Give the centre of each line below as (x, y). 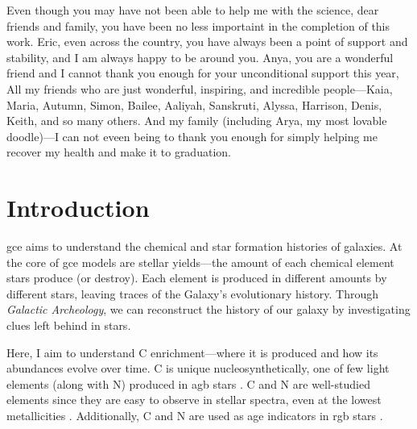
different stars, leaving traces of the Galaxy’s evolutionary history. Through (192, 293)
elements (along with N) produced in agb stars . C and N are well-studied (188, 383)
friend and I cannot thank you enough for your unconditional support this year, (203, 73)
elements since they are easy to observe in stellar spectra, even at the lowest (194, 400)
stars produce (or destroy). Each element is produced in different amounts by (197, 278)
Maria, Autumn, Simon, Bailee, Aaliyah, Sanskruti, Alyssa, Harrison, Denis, (194, 104)
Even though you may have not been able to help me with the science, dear (193, 10)
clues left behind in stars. (69, 325)
